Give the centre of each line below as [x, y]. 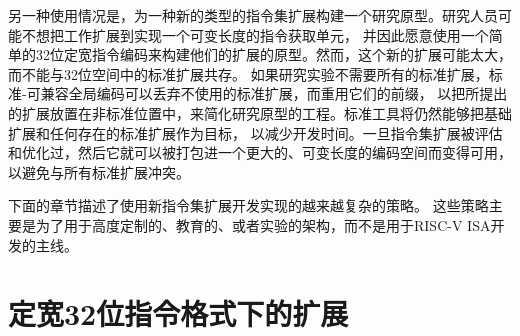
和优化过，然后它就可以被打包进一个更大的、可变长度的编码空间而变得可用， [260, 152]
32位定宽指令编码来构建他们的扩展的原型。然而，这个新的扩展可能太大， [273, 54]
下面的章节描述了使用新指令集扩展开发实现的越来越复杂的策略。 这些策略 [248, 205]
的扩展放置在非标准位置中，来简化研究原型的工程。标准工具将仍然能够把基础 [260, 112]
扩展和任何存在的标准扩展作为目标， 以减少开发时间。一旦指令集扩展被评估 [255, 132]
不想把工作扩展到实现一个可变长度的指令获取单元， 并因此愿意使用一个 [255, 34]
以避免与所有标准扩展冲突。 [99, 171]
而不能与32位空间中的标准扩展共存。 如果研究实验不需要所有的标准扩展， [248, 73]
